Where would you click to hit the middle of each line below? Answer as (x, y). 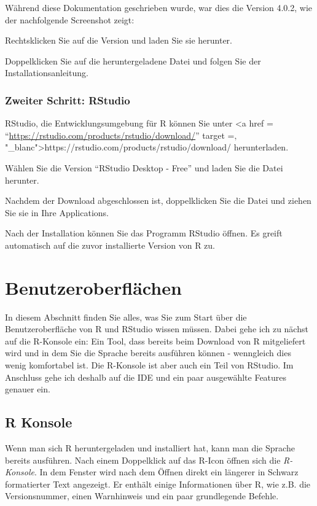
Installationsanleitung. (47, 73)
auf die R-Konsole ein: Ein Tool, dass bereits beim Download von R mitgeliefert (155, 341)
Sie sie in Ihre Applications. (57, 212)
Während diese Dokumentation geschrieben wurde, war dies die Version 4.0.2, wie (159, 7)
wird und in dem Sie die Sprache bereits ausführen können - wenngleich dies (148, 353)
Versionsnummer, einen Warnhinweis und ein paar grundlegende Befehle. (142, 496)
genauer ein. (28, 389)
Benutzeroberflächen (93, 287)
